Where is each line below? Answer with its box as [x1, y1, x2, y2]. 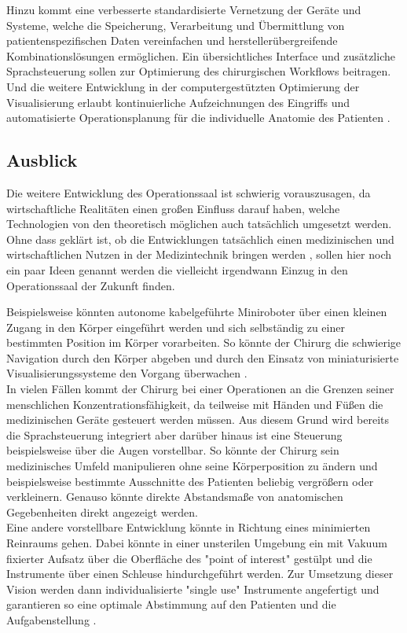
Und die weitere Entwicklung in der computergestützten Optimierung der [6, 78, 360, 94]
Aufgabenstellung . [6, 611, 97, 627]
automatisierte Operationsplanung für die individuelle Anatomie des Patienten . [6, 109, 390, 126]
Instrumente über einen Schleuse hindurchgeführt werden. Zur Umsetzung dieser [6, 565, 394, 582]
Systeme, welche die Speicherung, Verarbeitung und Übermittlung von [6, 17, 345, 33]
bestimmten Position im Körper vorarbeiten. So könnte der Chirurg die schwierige [6, 334, 401, 351]
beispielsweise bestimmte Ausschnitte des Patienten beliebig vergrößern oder [6, 473, 374, 489]
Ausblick [6, 148, 78, 172]
